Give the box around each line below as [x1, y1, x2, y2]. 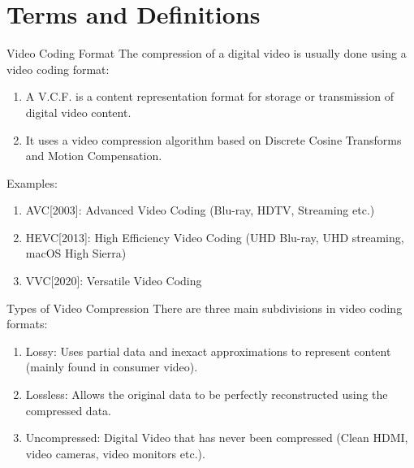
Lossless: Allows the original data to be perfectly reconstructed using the [25, 386, 388, 403]
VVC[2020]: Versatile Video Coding [25, 272, 202, 289]
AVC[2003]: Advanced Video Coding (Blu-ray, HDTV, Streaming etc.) [25, 201, 375, 219]
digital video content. [25, 103, 132, 120]
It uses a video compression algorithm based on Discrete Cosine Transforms [25, 131, 402, 148]
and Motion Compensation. [25, 147, 162, 164]
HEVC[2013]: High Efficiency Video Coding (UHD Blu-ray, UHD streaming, [25, 228, 404, 245]
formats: [6, 315, 48, 332]
